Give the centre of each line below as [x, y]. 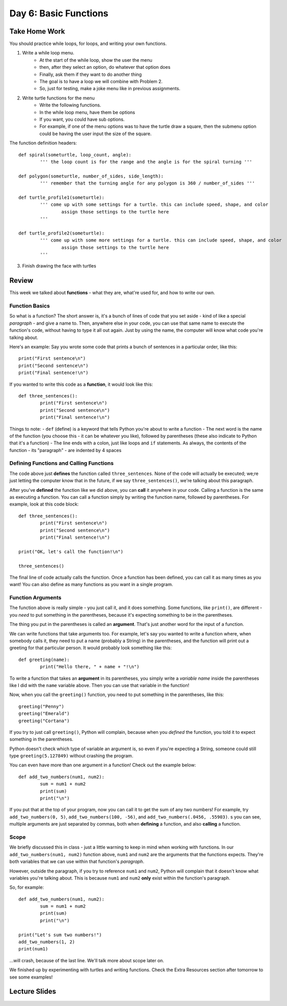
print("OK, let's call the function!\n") [71, 551]
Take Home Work [37, 31]
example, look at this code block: [44, 504]
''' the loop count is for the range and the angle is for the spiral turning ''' [146, 162]
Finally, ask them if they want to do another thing [91, 74]
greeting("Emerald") [44, 714]
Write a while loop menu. [48, 53]
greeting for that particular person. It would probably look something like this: [90, 648]
